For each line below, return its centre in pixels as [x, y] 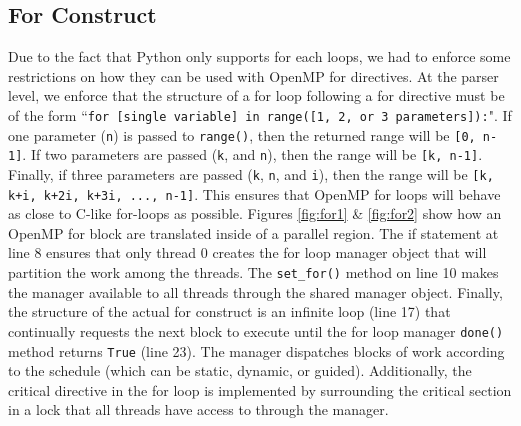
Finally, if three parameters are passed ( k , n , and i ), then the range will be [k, [251, 173]
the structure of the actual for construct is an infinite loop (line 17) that [229, 311]
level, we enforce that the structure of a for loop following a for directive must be [256, 95]
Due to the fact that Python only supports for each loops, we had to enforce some [259, 56]
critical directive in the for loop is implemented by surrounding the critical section [260, 389]
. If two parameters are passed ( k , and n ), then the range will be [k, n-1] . [252, 154]
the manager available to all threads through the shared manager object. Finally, [255, 291]
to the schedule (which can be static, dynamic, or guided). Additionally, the [240, 370]
